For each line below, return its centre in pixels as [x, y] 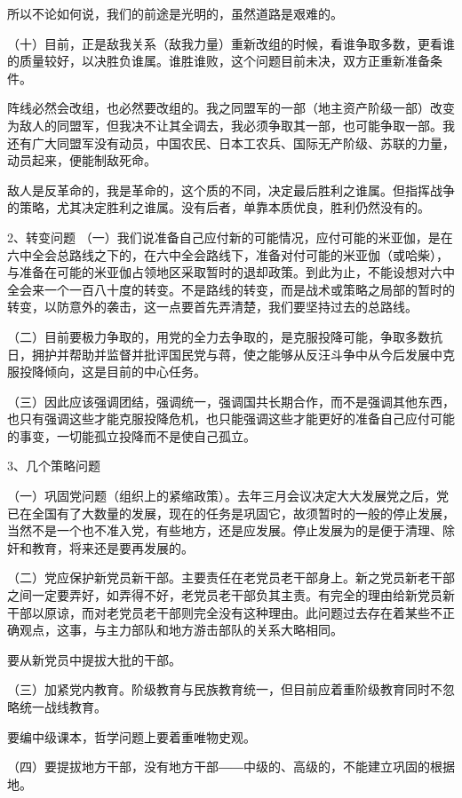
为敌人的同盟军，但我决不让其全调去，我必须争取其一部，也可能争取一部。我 [231, 125]
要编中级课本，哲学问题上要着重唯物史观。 [131, 736]
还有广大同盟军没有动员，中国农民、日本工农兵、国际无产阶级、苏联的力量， [231, 142]
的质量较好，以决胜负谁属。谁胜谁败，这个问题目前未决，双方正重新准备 [219, 61]
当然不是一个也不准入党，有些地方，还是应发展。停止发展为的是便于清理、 [225, 530]
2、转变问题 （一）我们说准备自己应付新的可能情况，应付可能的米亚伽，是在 [230, 237]
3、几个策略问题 [54, 466]
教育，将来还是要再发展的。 [112, 547]
